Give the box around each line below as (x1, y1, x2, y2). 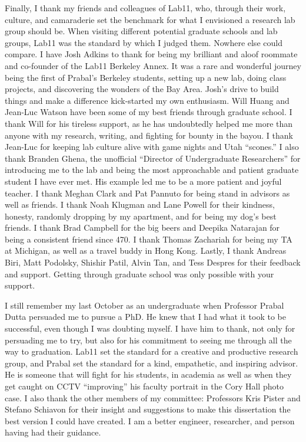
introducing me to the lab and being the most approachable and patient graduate (5, 163, 299, 176)
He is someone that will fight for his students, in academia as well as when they (5, 368, 292, 381)
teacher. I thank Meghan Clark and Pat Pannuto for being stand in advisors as (5, 186, 290, 199)
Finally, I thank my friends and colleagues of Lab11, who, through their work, (5, 2, 286, 14)
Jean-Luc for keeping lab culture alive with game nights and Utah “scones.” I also (5, 140, 299, 153)
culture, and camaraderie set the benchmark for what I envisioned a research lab (5, 13, 295, 25)
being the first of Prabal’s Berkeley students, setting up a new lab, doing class (5, 71, 287, 83)
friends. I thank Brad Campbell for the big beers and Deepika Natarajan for (5, 221, 280, 234)
